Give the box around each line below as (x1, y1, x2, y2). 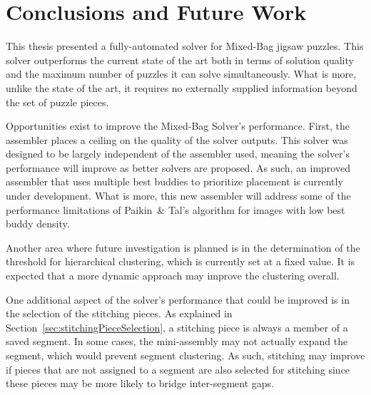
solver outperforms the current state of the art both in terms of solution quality (6, 52, 354, 67)
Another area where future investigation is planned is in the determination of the (6, 240, 360, 255)
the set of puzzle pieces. (6, 94, 109, 109)
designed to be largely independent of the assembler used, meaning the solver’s (6, 146, 350, 161)
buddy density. (6, 216, 70, 231)
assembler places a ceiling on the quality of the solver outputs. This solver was (6, 132, 348, 147)
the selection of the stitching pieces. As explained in (6, 306, 233, 321)
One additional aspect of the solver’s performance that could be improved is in (6, 292, 350, 307)
